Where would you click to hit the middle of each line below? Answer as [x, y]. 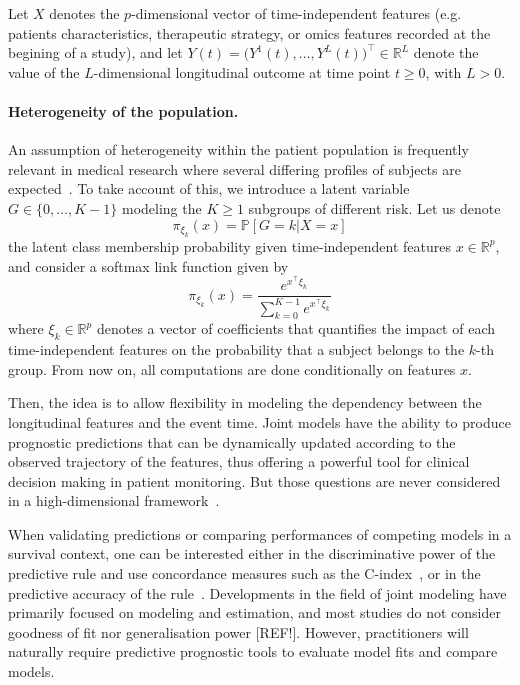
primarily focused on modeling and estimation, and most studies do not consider [254, 612]
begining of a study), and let [95, 52]
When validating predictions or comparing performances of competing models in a [260, 533]
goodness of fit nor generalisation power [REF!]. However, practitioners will [238, 631]
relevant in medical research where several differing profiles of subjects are [234, 168]
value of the [44, 71]
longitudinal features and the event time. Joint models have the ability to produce [259, 421]
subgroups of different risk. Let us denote [374, 207]
